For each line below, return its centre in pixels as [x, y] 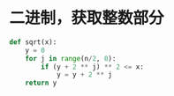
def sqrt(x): [33, 42]
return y [41, 83]
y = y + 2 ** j [84, 75]
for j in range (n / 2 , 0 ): [71, 58]
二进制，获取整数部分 [87, 18]
